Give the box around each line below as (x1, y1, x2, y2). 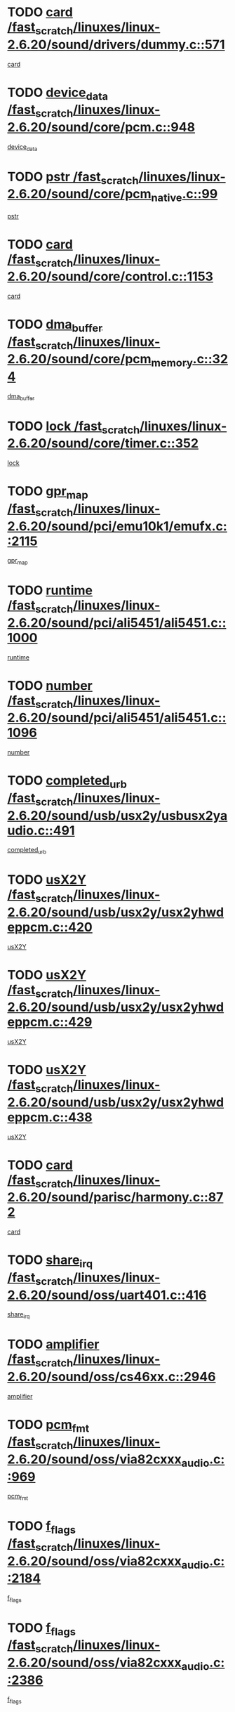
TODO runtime (7, 582, 93, 599)
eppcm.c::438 (7, 1109, 93, 1125)
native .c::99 (151, 186, 218, 204)
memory (151, 356, 193, 370)
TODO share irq (7, 1252, 93, 1270)
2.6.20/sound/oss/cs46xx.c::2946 (7, 1368, 216, 1385)
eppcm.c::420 (7, 919, 93, 935)
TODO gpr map (7, 483, 89, 502)
